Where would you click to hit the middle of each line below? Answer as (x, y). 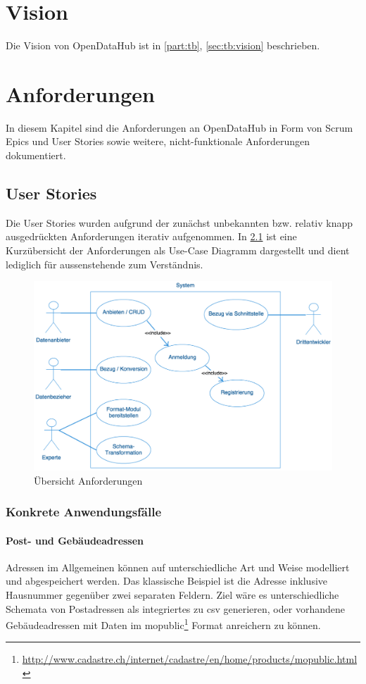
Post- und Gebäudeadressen (75, 540)
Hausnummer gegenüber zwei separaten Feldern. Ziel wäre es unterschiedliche (172, 594)
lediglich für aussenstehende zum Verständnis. (105, 264)
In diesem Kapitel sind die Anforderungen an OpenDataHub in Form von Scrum (179, 127)
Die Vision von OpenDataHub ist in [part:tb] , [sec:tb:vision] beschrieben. (163, 45)
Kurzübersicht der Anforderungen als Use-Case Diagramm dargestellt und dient (178, 250)
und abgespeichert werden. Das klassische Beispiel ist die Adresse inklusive (167, 581)
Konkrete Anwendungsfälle (84, 512)
